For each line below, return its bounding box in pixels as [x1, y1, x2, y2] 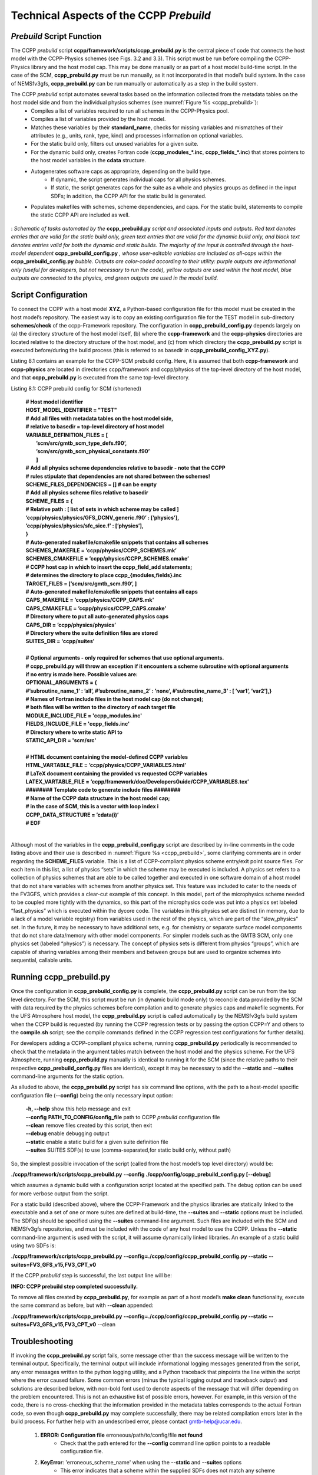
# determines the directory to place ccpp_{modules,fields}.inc [25, 572, 182, 579]
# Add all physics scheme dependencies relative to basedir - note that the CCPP [25, 464, 226, 471]
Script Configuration [11, 290, 88, 300]
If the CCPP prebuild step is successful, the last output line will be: [11, 1272, 172, 1279]
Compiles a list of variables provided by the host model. [31, 116, 166, 123]
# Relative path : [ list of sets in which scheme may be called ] [25, 506, 179, 513]
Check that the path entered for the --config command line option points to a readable [60, 1440, 270, 1447]
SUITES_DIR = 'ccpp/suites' [25, 638, 95, 645]
